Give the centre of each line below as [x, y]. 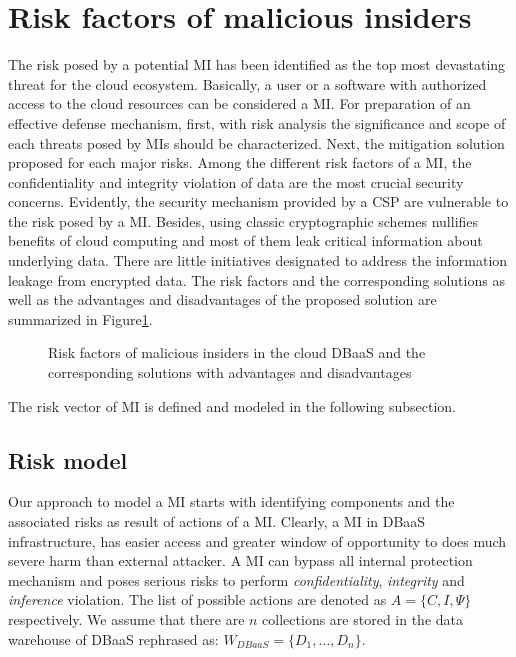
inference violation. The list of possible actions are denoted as [197, 599]
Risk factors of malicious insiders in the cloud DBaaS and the [237, 352]
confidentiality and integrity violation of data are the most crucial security [236, 181]
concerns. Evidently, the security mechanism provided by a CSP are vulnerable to [258, 201]
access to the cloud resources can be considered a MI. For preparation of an [239, 103]
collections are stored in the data [363, 618]
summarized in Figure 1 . [80, 318]
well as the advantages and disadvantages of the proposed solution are [222, 299]
